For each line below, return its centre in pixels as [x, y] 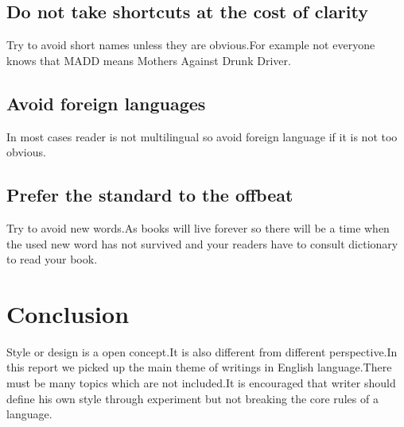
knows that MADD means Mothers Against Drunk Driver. [149, 60]
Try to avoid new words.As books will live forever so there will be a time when [198, 227]
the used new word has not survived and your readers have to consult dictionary [202, 243]
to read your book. [52, 259]
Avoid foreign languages [106, 103]
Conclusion [68, 313]
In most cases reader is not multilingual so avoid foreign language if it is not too [202, 136]
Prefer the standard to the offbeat [150, 195]
